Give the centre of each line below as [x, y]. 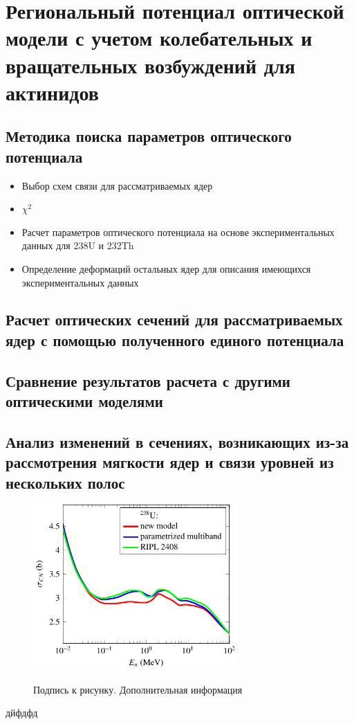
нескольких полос [65, 482]
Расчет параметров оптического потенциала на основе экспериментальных [178, 232]
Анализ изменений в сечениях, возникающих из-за [177, 441]
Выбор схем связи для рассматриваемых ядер [117, 185]
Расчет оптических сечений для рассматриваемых [174, 319]
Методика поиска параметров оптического [149, 136]
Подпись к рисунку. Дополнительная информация [138, 689]
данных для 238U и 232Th [78, 245]
